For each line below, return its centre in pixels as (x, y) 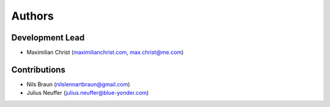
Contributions (38, 69)
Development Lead (48, 38)
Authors (33, 16)
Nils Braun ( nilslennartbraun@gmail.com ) (79, 84)
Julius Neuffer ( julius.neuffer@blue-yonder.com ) (88, 93)
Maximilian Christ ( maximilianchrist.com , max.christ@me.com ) (105, 53)
